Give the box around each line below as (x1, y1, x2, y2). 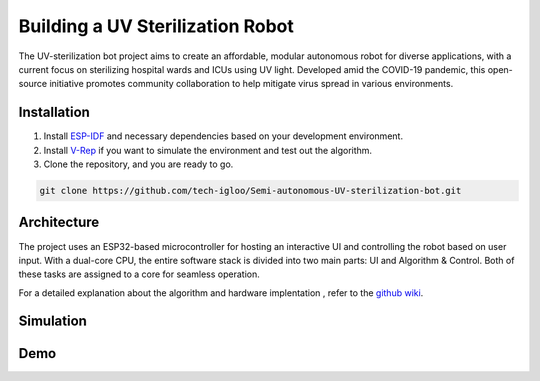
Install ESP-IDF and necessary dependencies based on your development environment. (43, 130, 404, 142)
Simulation (18, 313, 87, 330)
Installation (18, 104, 90, 121)
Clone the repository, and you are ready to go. (43, 158, 234, 170)
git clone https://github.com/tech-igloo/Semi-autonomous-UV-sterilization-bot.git (39, 185, 462, 196)
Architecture (18, 214, 100, 231)
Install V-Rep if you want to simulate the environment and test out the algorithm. (43, 144, 373, 156)
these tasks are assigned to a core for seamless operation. (18, 268, 260, 280)
